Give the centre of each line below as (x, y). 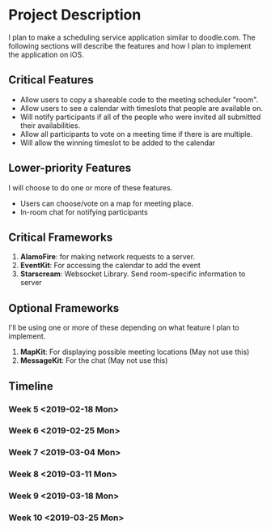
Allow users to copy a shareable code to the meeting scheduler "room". (139, 100)
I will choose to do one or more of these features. (91, 187)
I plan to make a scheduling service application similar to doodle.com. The (132, 37)
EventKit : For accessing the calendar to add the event (110, 266)
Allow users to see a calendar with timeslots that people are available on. (142, 108)
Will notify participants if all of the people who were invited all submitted (140, 117)
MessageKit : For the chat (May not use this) (94, 360)
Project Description (75, 15)
